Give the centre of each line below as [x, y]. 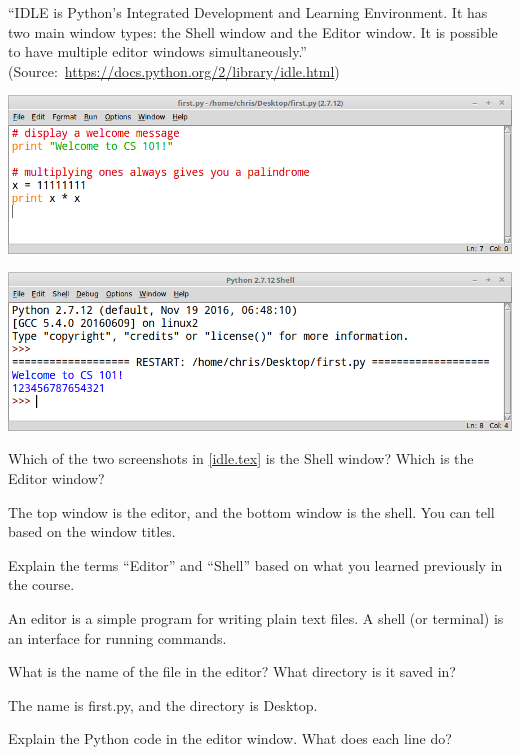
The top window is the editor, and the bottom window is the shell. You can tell [251, 511]
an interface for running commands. [117, 637]
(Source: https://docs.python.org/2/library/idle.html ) [174, 70]
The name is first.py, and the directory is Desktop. [163, 704]
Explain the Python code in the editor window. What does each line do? [230, 738]
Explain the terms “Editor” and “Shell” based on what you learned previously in [255, 564]
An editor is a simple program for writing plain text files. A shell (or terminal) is [256, 617]
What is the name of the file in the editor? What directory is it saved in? [232, 671]
